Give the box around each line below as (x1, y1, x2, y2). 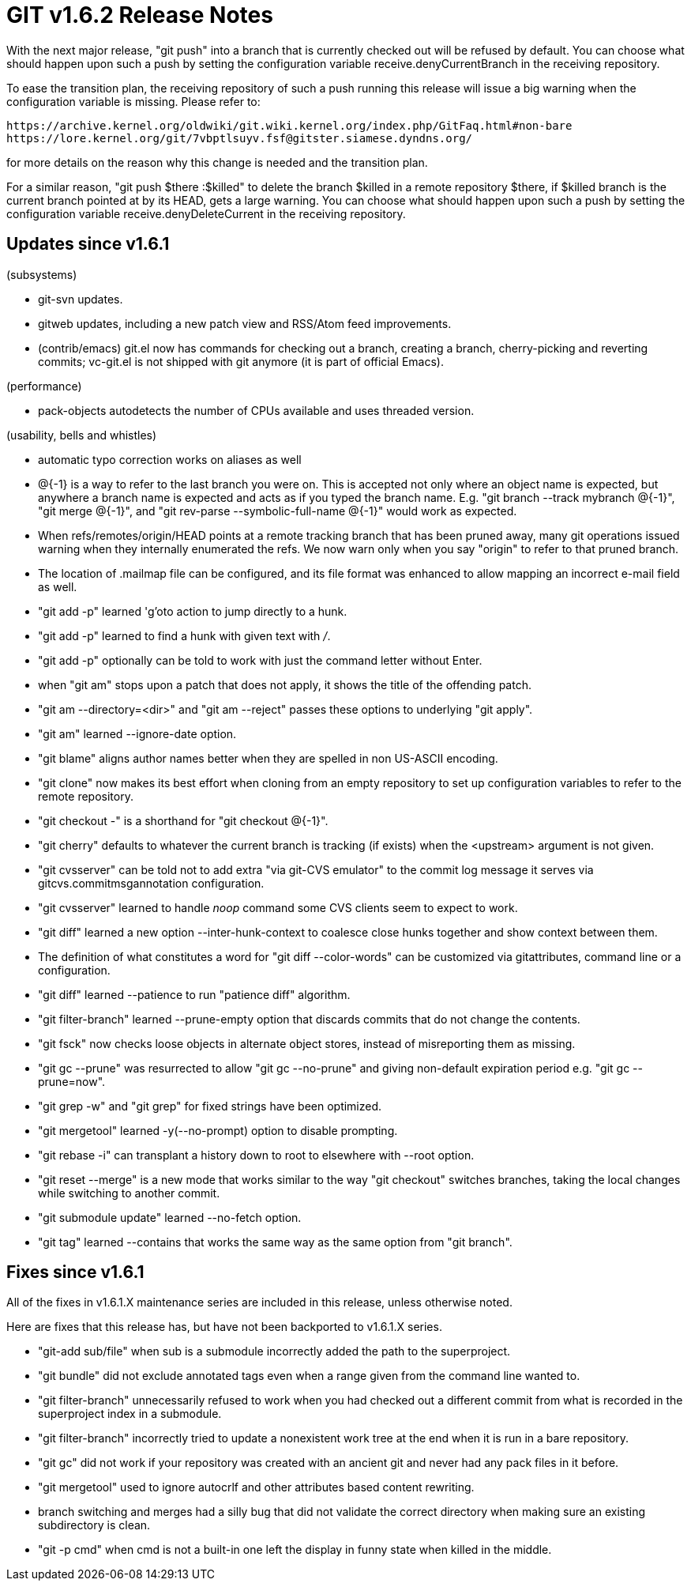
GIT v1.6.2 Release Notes (6, 2, 273, 28)
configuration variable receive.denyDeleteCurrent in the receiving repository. (6, 206, 406, 221)
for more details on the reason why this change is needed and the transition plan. (6, 155, 428, 169)
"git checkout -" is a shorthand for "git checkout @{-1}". (38, 813, 329, 827)
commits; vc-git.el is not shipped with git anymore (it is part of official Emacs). (38, 354, 444, 368)
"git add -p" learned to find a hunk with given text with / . (38, 628, 331, 643)
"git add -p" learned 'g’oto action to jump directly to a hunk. (38, 604, 347, 618)
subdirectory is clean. (38, 1518, 151, 1532)
